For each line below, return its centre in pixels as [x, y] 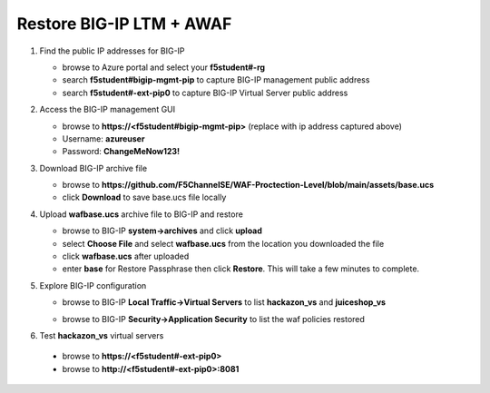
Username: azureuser [103, 138]
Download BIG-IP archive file [93, 168]
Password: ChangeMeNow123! [121, 152]
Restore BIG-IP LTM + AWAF [124, 24]
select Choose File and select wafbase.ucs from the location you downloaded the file [223, 243]
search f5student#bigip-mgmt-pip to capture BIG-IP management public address [216, 80]
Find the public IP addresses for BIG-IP [112, 51]
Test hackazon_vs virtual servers [102, 335]
